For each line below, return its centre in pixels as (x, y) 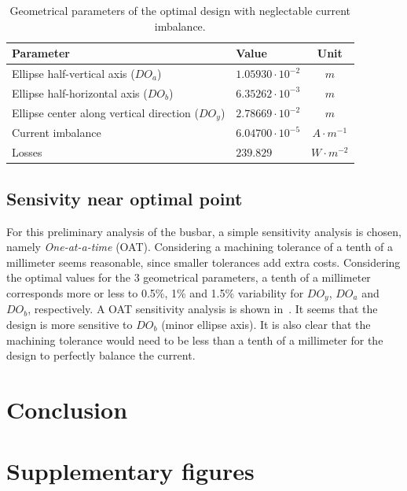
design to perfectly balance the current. (101, 355)
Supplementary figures (130, 471)
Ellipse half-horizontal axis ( (80, 92)
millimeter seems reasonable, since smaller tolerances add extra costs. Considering (203, 262)
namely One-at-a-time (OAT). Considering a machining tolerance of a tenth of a (200, 247)
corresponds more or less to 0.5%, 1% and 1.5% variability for (155, 292)
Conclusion (67, 409)
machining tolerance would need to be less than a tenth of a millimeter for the (195, 340)
